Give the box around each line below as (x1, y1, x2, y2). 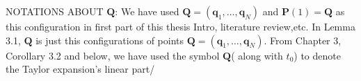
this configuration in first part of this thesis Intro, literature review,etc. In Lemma (6, 19, 355, 33)
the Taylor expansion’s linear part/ (6, 62, 155, 76)
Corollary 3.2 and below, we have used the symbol (6, 48, 220, 62)
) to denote (294, 48, 341, 62)
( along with (231, 48, 283, 62)
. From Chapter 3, (264, 33, 342, 47)
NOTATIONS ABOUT (6, 4, 104, 18)
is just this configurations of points (35, 33, 184, 47)
